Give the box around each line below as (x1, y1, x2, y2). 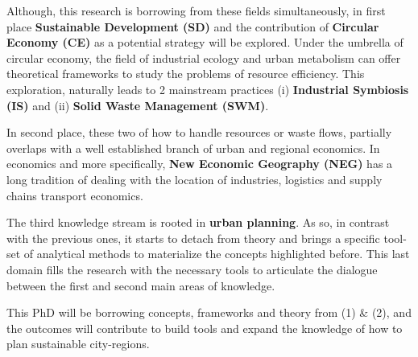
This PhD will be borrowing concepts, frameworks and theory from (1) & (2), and (6, 304, 412, 321)
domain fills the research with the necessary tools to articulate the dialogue (6, 261, 378, 277)
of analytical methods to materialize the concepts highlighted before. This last (23, 245, 410, 262)
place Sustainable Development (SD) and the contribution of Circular (6, 18, 379, 35)
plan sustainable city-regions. (6, 335, 150, 352)
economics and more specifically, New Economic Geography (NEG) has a (6, 155, 393, 172)
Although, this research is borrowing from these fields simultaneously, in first (6, 2, 386, 18)
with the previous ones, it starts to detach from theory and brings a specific (6, 229, 380, 246)
